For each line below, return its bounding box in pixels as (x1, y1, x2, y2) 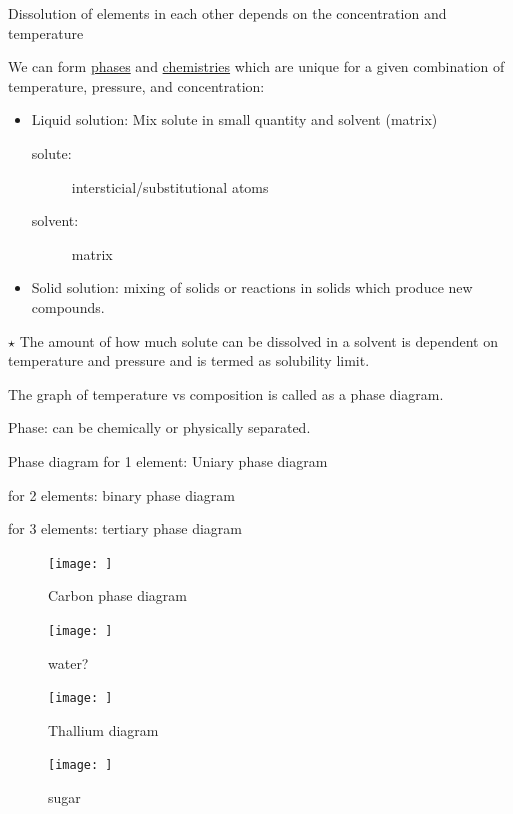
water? (48, 652, 89, 673)
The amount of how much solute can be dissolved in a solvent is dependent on (19, 330, 498, 351)
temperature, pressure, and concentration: (8, 75, 265, 96)
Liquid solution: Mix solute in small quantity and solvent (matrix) (31, 109, 438, 130)
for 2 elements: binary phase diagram (8, 484, 235, 505)
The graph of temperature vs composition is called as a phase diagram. (8, 383, 444, 404)
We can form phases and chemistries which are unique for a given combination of (8, 56, 505, 77)
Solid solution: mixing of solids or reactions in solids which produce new (31, 277, 473, 298)
